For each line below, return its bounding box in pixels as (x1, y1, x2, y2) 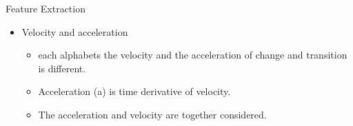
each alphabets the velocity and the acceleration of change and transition (38, 48, 347, 62)
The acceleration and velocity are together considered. (38, 107, 267, 121)
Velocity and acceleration (21, 24, 128, 39)
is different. (38, 61, 86, 75)
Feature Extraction (6, 1, 85, 15)
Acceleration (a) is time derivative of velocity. (38, 84, 231, 98)
